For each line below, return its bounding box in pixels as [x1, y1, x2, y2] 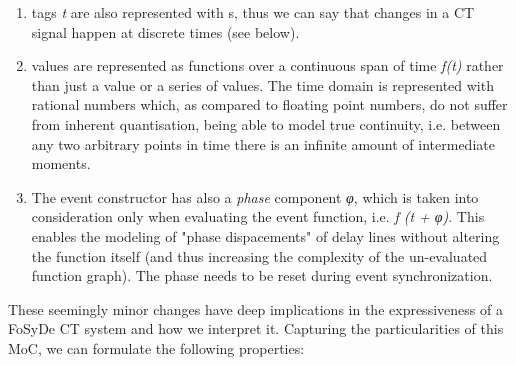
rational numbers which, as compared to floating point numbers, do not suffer [31, 94, 508, 115]
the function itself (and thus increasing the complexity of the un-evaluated [31, 245, 488, 266]
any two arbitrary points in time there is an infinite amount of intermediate [31, 133, 495, 154]
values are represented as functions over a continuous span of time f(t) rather [31, 55, 504, 76]
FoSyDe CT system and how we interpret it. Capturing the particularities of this [8, 318, 504, 339]
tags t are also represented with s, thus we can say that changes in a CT [31, 2, 475, 22]
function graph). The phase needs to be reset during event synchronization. [31, 265, 493, 286]
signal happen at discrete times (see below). [31, 21, 300, 42]
